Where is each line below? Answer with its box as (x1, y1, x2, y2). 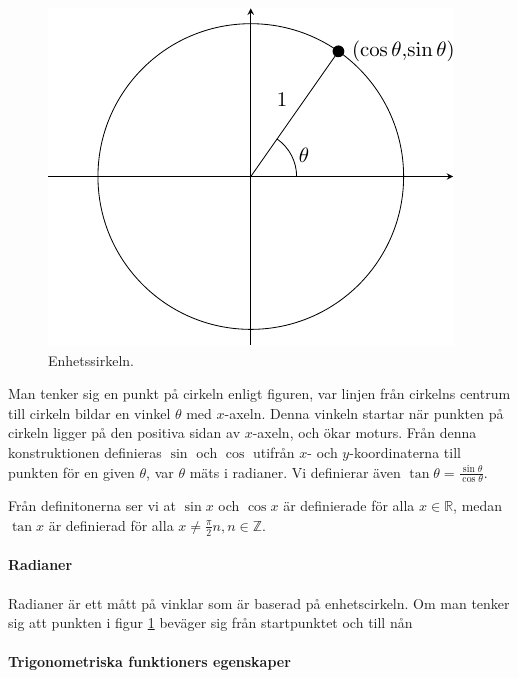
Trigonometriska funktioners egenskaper (8, 651, 291, 672)
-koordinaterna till (349, 441, 461, 462)
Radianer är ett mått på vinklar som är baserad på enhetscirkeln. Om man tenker (8, 592, 510, 613)
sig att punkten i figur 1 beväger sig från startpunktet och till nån (8, 612, 413, 633)
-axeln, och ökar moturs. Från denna (252, 422, 477, 443)
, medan (453, 495, 503, 516)
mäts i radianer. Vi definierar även (189, 461, 401, 482)
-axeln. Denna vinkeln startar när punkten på (224, 402, 504, 423)
